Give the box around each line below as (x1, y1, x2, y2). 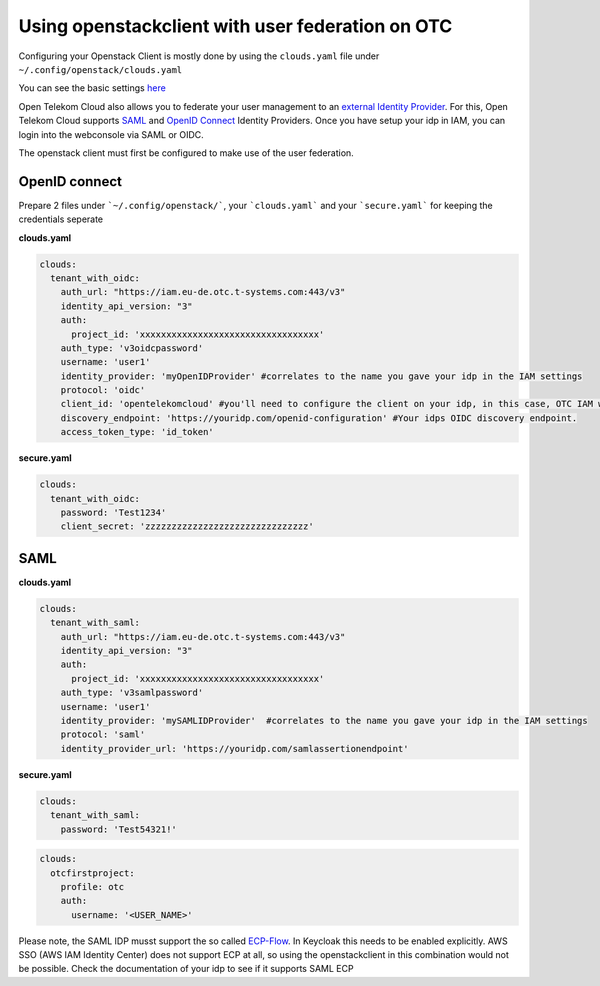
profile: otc (60, 881, 125, 892)
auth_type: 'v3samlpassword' (60, 687, 204, 699)
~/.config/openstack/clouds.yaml (18, 64, 183, 75)
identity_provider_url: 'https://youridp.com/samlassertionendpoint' (60, 743, 409, 754)
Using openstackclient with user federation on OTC (18, 15, 453, 37)
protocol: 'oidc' (60, 385, 146, 396)
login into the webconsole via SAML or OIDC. (18, 128, 204, 140)
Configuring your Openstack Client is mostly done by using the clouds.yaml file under (18, 50, 380, 62)
